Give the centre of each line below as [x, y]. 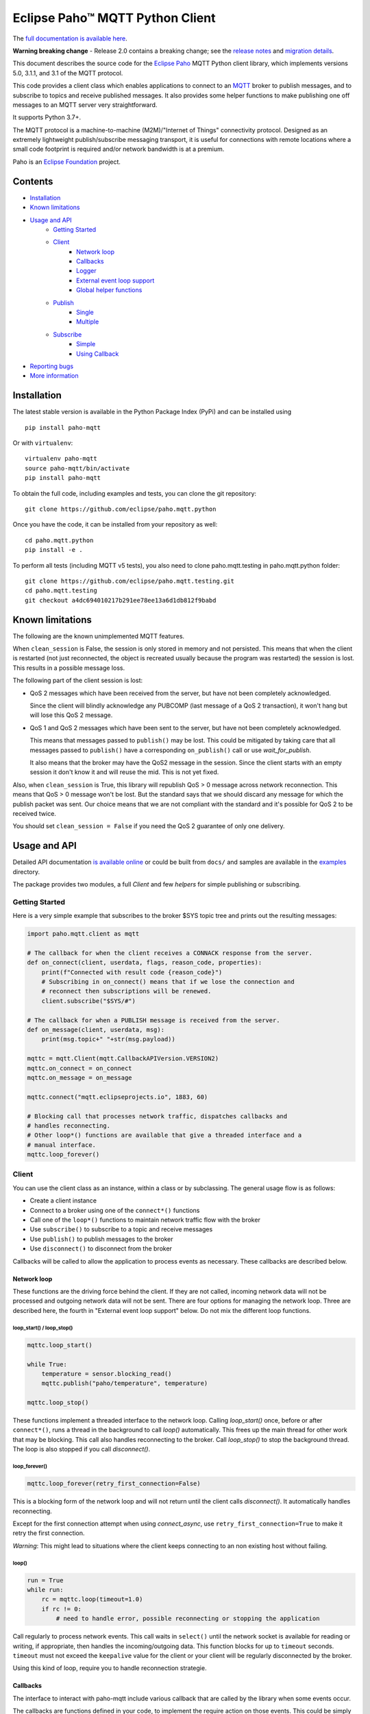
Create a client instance [63, 1200]
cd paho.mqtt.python [59, 540]
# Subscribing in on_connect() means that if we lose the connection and [168, 982]
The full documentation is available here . [70, 38]
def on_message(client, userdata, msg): [96, 1030]
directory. [26, 871]
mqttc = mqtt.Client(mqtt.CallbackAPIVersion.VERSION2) [123, 1059]
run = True [45, 1580]
